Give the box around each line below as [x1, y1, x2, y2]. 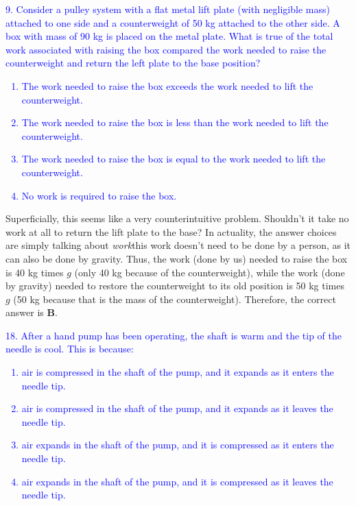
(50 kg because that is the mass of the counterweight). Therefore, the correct [13, 291, 336, 306]
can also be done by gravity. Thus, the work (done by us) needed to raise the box [5, 251, 348, 265]
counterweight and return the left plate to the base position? [5, 56, 261, 70]
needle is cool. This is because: [5, 341, 134, 356]
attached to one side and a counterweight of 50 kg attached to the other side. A [5, 15, 340, 29]
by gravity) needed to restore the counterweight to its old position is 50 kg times [5, 278, 345, 293]
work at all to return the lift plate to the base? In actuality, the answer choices [5, 224, 337, 239]
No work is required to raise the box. [21, 188, 177, 202]
